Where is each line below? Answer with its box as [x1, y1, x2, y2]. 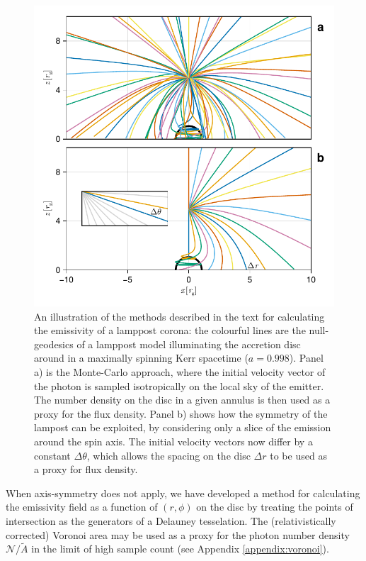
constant [34, 448, 71, 462]
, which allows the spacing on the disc [86, 448, 251, 462]
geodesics [34, 336, 74, 351]
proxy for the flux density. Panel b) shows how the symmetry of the [34, 406, 328, 421]
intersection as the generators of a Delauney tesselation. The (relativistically [6, 513, 336, 528]
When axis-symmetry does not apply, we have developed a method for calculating [6, 485, 360, 500]
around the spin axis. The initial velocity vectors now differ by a [34, 433, 313, 448]
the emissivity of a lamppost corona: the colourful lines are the [34, 323, 306, 338]
